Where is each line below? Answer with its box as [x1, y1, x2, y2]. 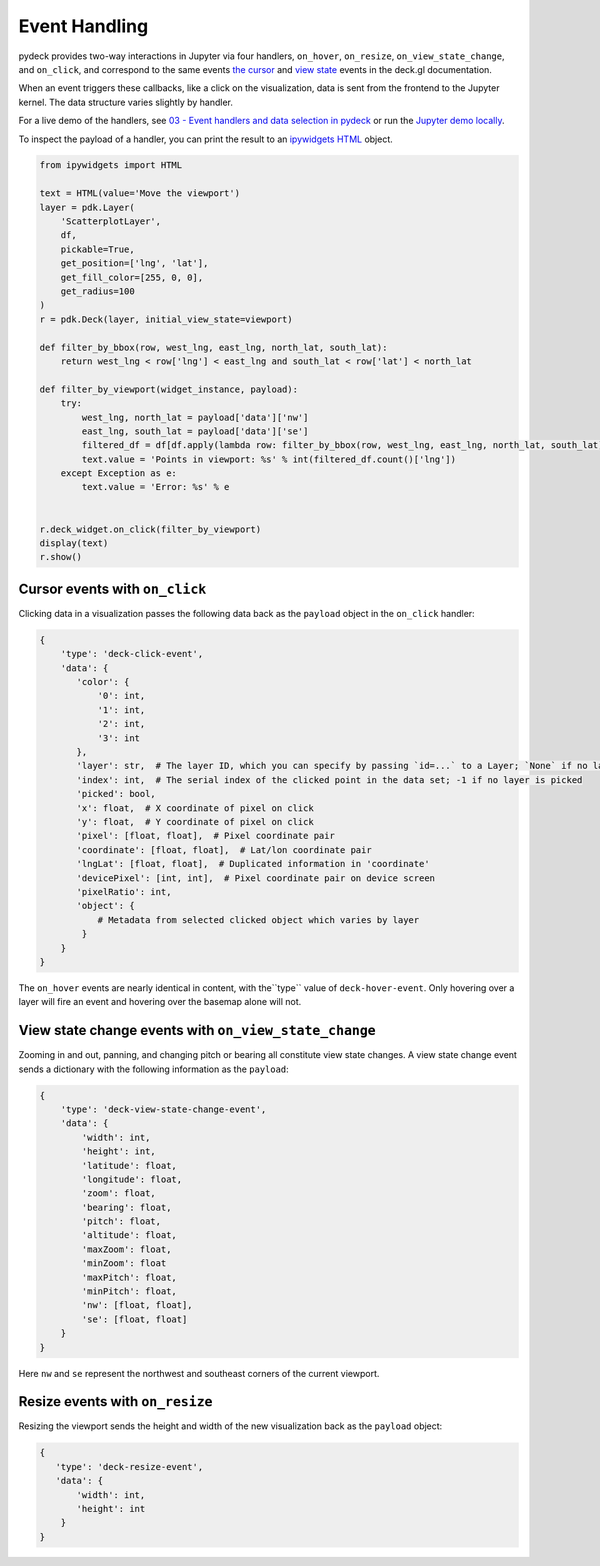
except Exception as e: [60, 468, 177, 479]
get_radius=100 [60, 286, 135, 297]
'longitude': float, [81, 1173, 183, 1185]
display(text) [39, 538, 109, 549]
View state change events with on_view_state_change [18, 1022, 376, 1039]
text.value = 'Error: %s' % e [81, 481, 230, 493]
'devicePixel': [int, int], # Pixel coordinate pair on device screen [76, 872, 435, 884]
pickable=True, [60, 243, 135, 255]
